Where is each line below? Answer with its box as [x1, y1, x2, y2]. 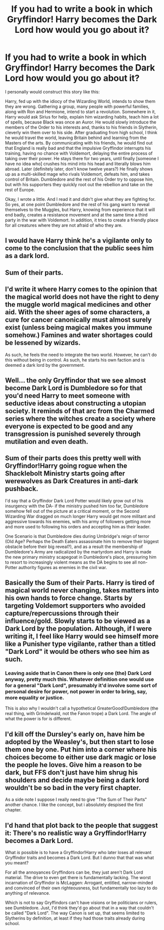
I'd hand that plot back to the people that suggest [5, 821, 158, 830]
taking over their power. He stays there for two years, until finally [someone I [5, 155, 159, 161]
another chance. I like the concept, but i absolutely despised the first [5, 802, 143, 808]
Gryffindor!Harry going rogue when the [5, 462, 127, 470]
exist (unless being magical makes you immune [5, 323, 152, 332]
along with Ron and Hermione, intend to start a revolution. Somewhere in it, [5, 109, 156, 115]
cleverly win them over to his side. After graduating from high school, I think [5, 129, 158, 135]
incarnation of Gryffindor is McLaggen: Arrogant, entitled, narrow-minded [5, 880, 153, 886]
